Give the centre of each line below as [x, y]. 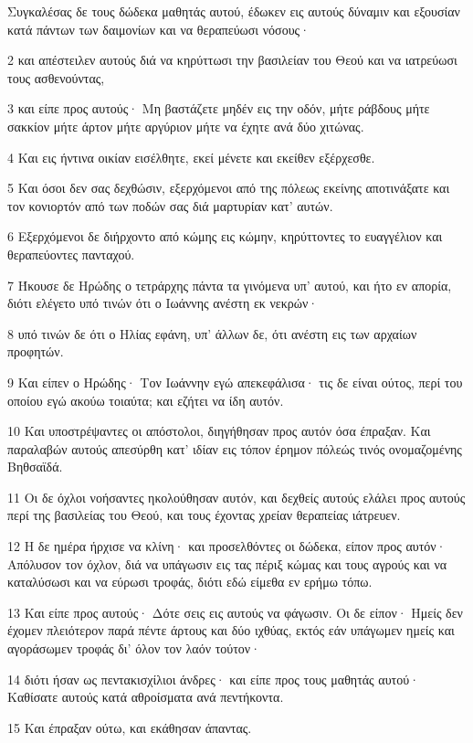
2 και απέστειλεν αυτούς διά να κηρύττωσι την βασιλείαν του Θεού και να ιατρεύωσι [232, 60]
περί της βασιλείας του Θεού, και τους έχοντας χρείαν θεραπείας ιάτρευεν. [204, 515]
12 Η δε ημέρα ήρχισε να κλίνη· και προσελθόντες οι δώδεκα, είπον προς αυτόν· [227, 546]
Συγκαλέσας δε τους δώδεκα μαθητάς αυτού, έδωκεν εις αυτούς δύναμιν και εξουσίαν [234, 11]
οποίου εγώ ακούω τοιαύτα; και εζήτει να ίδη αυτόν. [146, 400]
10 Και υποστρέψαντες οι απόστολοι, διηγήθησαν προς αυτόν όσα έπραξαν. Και [219, 431]
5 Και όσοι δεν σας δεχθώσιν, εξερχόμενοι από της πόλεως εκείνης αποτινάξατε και [229, 188]
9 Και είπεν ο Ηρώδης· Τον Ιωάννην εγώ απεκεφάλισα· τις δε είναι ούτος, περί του [235, 382]
